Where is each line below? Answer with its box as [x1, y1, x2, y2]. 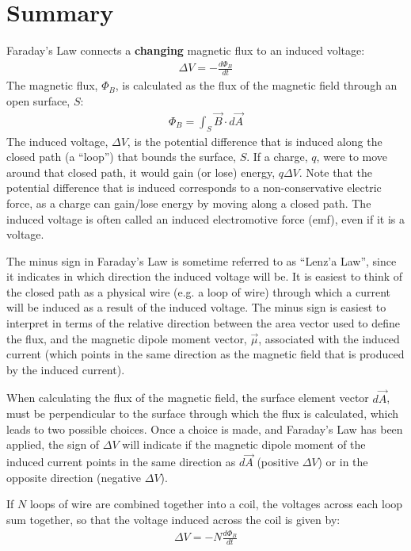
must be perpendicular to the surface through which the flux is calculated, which [6, 405, 399, 422]
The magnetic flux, [6, 77, 98, 94]
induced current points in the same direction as [6, 453, 236, 470]
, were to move [316, 148, 388, 165]
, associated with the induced [258, 330, 400, 346]
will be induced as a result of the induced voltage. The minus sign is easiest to [6, 299, 386, 316]
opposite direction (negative [6, 469, 142, 485]
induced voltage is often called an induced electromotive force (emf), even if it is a [6, 210, 405, 227]
